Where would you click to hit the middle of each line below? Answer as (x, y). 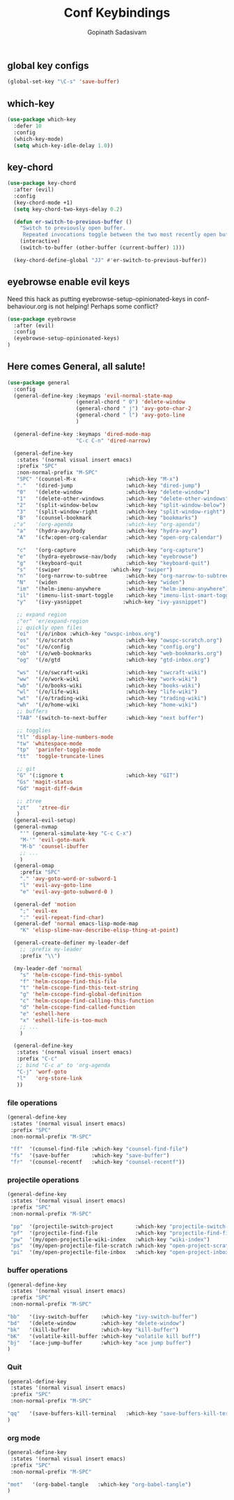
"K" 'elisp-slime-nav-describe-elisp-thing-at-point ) (99, 930)
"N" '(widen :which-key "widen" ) (101, 583)
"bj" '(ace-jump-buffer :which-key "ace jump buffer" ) (99, 1343)
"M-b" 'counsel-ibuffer (54, 846)
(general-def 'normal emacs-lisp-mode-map (76, 924)
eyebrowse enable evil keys (69, 282)
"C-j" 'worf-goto (42, 1072)
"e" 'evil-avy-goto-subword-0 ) (67, 892)
